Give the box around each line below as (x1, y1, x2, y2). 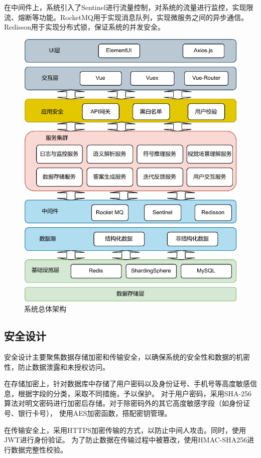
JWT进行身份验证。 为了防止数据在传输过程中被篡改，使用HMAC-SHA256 (4, 434, 247, 445)
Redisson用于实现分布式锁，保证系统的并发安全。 (4, 22, 165, 32)
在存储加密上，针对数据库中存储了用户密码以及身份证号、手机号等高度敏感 (4, 378, 250, 389)
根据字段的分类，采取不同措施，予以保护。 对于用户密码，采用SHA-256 (18, 388, 252, 398)
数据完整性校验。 (11, 444, 67, 454)
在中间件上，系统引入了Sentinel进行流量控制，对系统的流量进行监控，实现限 (4, 2, 253, 12)
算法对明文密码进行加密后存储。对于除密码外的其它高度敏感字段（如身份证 (4, 398, 250, 408)
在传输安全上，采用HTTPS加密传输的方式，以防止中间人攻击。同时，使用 (4, 424, 246, 435)
